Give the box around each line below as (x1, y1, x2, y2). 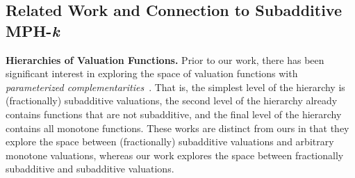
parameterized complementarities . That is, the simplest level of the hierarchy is (6, 79, 345, 94)
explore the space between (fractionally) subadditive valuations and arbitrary (6, 134, 334, 149)
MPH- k (6, 19, 60, 41)
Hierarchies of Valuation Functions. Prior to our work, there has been (6, 52, 324, 67)
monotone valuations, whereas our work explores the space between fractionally (6, 147, 344, 162)
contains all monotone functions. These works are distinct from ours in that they (6, 120, 349, 135)
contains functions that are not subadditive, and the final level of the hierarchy (6, 106, 342, 121)
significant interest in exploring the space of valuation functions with (6, 66, 298, 81)
